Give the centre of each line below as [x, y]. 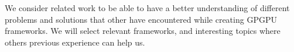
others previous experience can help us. [75, 42]
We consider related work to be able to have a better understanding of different [147, 8]
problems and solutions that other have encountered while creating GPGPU [141, 19]
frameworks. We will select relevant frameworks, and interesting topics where [143, 31]
